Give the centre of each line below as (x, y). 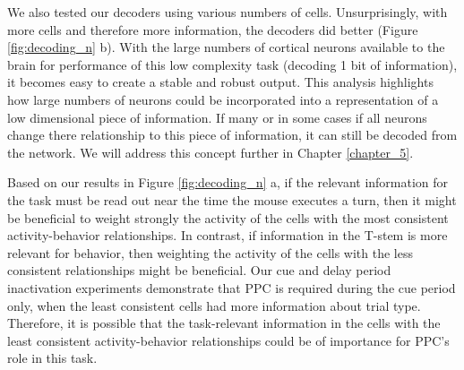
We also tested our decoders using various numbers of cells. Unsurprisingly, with (228, 12)
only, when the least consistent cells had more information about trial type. (214, 305)
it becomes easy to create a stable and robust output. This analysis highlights (220, 82)
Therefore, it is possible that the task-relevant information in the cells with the (224, 323)
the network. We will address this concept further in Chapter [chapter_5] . (211, 152)
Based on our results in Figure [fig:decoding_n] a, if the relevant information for (228, 182)
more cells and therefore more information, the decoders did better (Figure (213, 29)
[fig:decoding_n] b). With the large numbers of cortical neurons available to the (226, 47)
